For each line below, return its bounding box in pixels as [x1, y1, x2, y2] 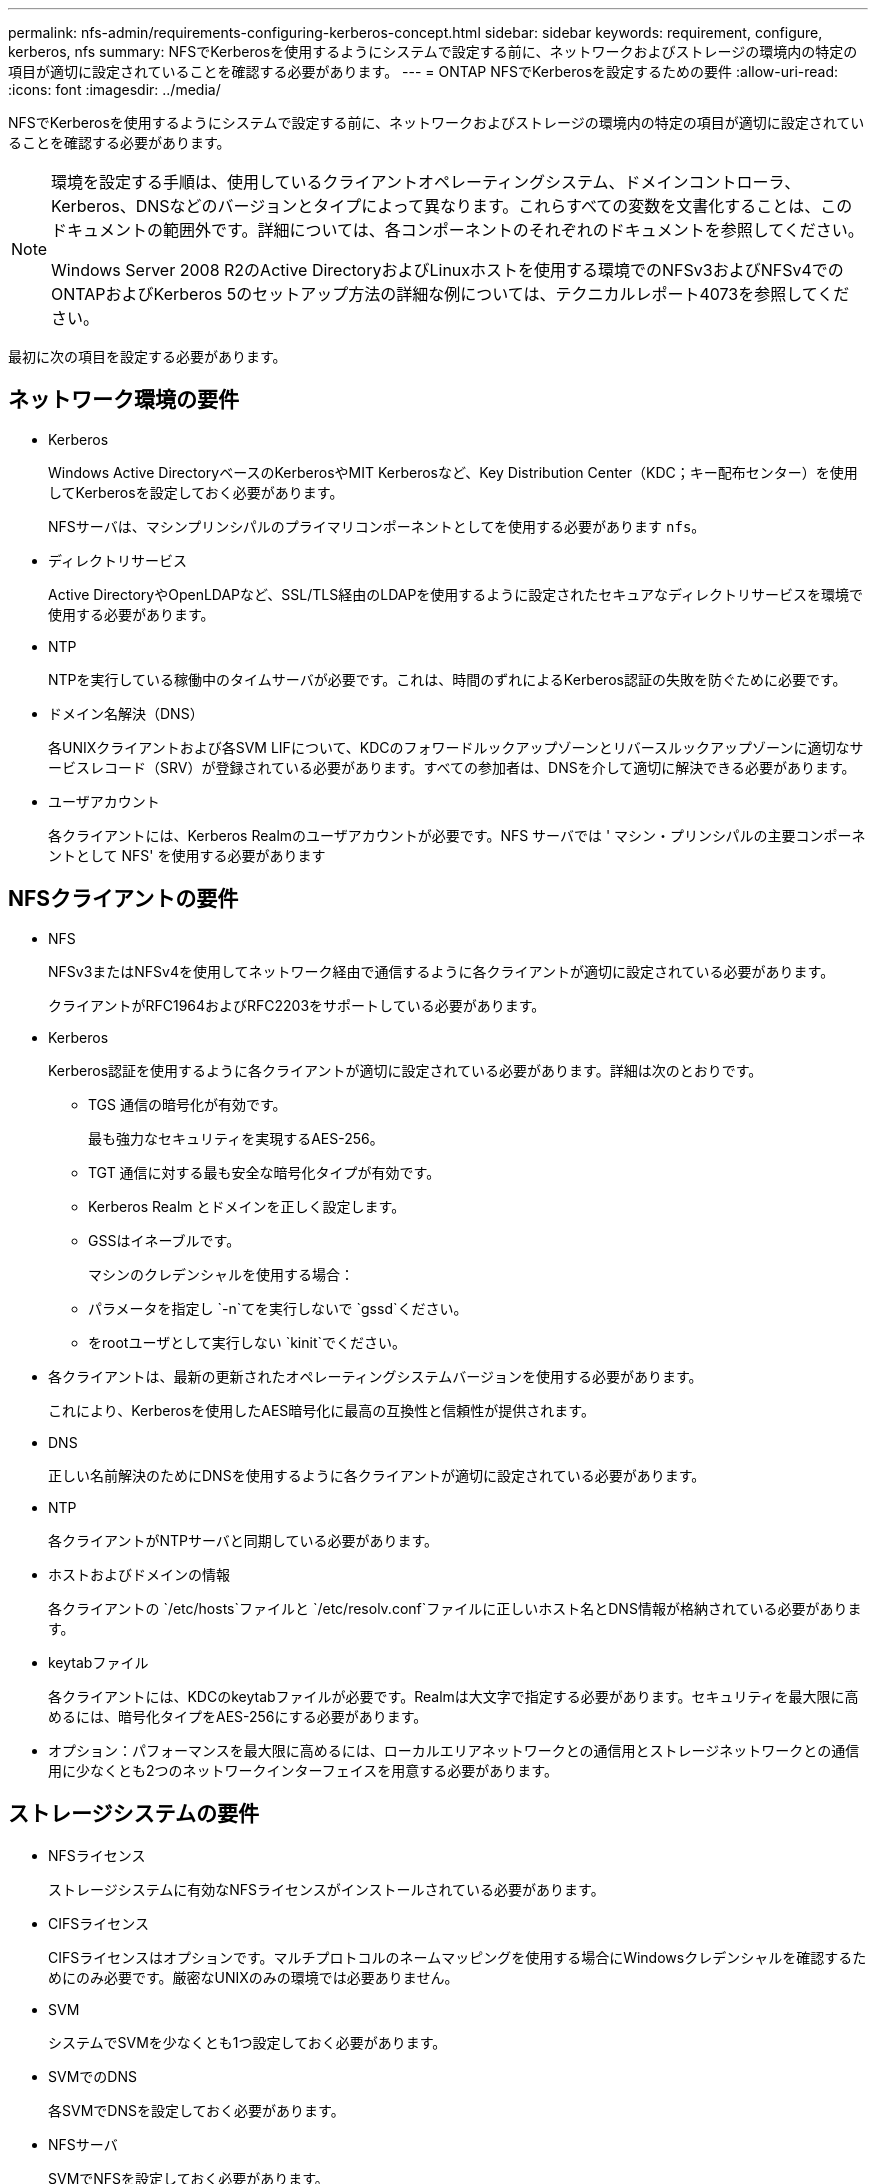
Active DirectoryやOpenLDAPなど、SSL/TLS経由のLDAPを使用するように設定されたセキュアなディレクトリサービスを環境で [48, 585, 864, 603]
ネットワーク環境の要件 [8, 387, 239, 413]
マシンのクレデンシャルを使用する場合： [88, 1265, 354, 1283]
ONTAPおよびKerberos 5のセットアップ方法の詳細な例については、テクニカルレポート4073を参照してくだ [51, 284, 850, 304]
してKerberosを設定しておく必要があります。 [48, 483, 344, 501]
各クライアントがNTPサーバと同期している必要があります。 [48, 1531, 439, 1549]
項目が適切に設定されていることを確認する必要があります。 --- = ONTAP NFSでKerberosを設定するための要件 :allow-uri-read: [8, 63, 839, 80]
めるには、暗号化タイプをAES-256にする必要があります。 [48, 1707, 428, 1725]
